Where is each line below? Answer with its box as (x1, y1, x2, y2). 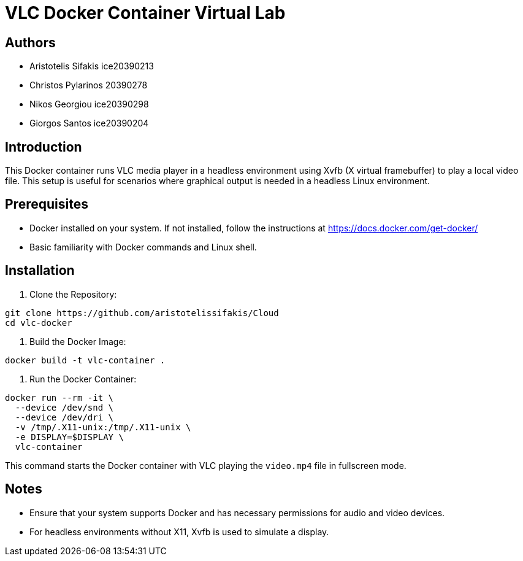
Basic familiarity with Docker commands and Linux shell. (29, 241, 257, 252)
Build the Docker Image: (29, 336, 126, 347)
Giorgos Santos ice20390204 (29, 118, 149, 129)
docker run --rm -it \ (5, 392, 114, 403)
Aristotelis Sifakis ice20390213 (29, 61, 154, 72)
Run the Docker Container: (29, 373, 137, 384)
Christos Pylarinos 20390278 (29, 80, 148, 91)
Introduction (5, 139, 82, 155)
